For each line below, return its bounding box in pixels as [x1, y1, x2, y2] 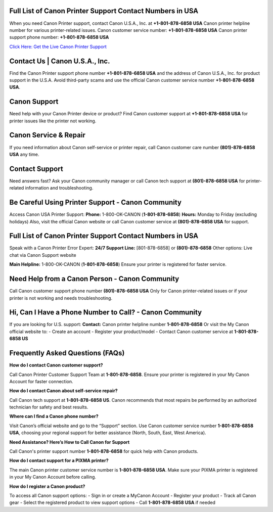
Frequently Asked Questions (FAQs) [9, 349, 125, 357]
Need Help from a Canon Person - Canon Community [9, 274, 179, 283]
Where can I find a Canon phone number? [9, 413, 99, 420]
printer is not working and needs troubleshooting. [9, 295, 113, 301]
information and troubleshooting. [25, 185, 94, 191]
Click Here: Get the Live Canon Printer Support [9, 43, 107, 50]
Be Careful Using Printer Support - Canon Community [9, 198, 182, 207]
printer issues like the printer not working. [9, 118, 97, 124]
